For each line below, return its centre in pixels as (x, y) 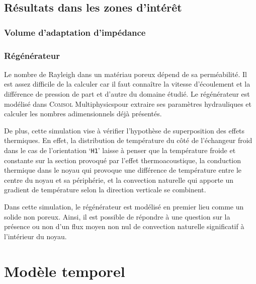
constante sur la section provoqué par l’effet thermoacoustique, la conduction (123, 160)
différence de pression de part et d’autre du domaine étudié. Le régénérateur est (127, 94)
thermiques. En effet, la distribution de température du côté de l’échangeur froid (128, 140)
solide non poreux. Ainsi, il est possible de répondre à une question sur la (117, 216)
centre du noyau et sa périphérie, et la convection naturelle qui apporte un (119, 180)
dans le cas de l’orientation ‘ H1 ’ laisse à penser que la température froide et (120, 150)
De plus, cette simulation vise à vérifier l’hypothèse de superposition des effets (124, 130)
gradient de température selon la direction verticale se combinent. (105, 190)
